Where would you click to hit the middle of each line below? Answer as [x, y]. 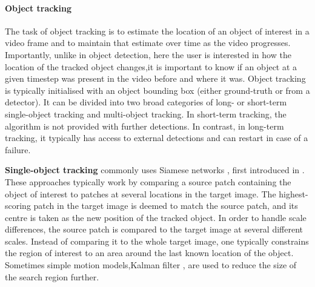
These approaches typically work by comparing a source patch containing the [148, 181]
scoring [18, 206]
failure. [18, 149]
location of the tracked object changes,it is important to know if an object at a [151, 66]
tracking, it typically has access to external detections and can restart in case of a [157, 138]
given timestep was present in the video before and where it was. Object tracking [155, 78]
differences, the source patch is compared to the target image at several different [154, 229]
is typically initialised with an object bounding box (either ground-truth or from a [157, 90]
